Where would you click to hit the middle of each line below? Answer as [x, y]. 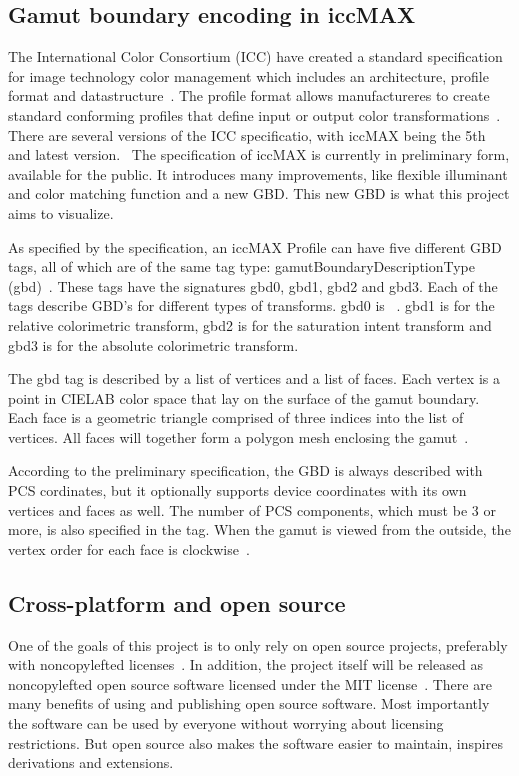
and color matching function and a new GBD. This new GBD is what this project [259, 193]
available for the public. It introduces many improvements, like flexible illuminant [258, 173]
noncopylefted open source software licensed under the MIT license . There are [250, 683]
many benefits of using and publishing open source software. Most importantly [249, 703]
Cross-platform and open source [177, 602]
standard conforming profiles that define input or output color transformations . [254, 114]
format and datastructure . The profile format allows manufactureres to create [249, 95]
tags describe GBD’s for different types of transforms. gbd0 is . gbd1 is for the [251, 305]
